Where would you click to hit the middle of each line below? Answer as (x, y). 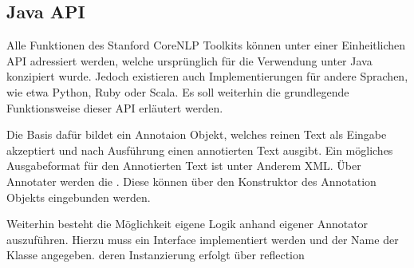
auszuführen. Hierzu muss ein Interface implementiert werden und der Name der (203, 239)
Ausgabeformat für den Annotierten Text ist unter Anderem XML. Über (184, 166)
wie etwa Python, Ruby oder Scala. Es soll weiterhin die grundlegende (178, 91)
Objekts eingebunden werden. (79, 197)
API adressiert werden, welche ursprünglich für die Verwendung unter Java (189, 60)
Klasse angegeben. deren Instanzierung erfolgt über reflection (156, 255)
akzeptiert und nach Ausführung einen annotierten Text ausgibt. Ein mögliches (200, 150)
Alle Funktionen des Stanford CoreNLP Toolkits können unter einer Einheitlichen (206, 45)
